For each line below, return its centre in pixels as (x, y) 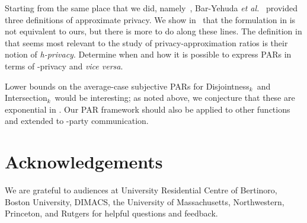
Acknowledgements (84, 162)
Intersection (26, 98)
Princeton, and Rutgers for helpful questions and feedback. (111, 213)
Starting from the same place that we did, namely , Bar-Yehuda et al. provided (151, 8)
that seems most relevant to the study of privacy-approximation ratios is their (146, 42)
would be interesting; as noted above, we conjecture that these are (175, 98)
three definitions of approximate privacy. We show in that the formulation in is (150, 19)
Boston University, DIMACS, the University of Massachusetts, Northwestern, (145, 201)
